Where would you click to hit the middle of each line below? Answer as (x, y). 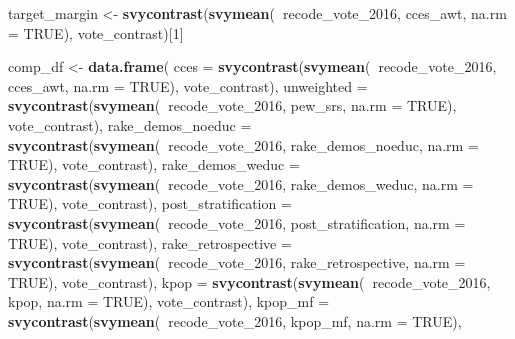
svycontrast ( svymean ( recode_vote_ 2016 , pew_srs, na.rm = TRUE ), (232, 105)
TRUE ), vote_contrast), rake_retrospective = (150, 242)
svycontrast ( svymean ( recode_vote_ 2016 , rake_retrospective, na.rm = (237, 262)
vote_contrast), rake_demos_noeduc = (130, 124)
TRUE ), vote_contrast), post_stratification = (150, 203)
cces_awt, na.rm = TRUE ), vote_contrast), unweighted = (188, 85)
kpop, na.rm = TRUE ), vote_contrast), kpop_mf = (169, 301)
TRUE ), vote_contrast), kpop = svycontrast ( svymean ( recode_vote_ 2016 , (249, 281)
